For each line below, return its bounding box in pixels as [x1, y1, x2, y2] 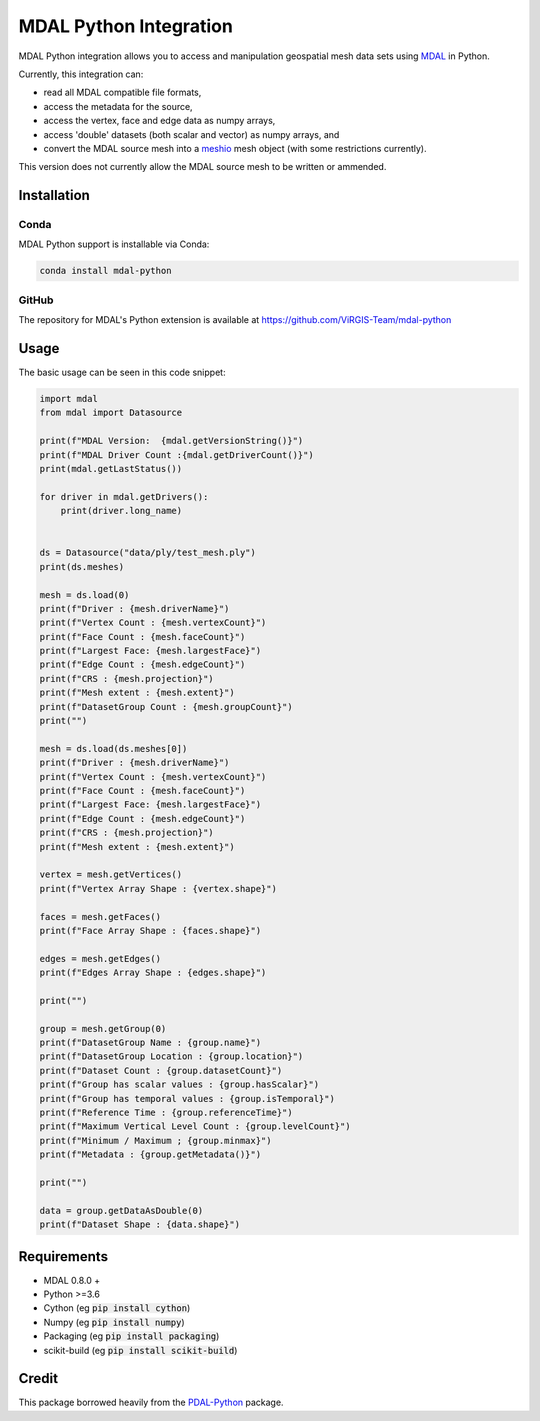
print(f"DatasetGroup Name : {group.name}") [39, 1037, 262, 1049]
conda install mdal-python [39, 265, 172, 277]
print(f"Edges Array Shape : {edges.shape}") [39, 967, 267, 979]
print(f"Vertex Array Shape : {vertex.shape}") [39, 883, 277, 894]
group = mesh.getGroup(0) [39, 1023, 167, 1034]
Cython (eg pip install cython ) [43, 1302, 191, 1314]
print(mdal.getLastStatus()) [39, 463, 183, 474]
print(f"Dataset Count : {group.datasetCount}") [39, 1065, 283, 1076]
